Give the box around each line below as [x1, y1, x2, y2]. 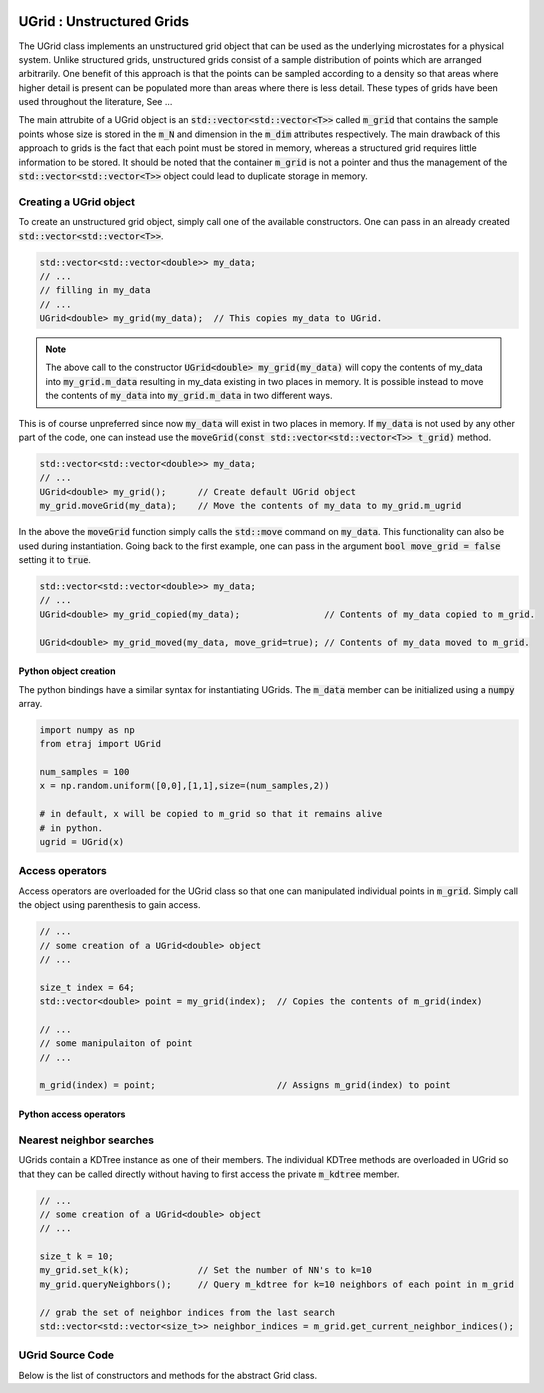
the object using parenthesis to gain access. [18, 899, 201, 911]
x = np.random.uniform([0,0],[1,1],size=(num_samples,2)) [39, 780, 330, 792]
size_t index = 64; [39, 981, 135, 993]
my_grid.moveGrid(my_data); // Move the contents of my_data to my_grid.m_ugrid [39, 500, 462, 512]
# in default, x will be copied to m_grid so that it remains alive [39, 808, 383, 820]
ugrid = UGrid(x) [39, 836, 125, 847]
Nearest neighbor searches [18, 1133, 155, 1147]
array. [18, 697, 43, 709]
